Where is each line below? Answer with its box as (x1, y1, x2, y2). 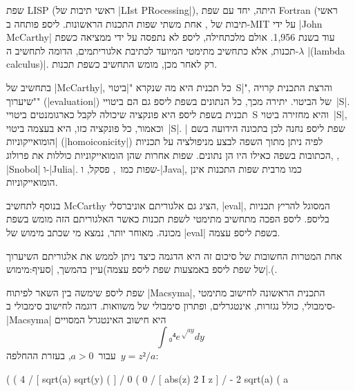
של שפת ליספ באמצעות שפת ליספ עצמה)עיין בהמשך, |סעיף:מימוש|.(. (6, 262, 278, 276)
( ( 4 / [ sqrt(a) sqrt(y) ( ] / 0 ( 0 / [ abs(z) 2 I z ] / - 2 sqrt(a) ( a (6, 372, 289, 386)
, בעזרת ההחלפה (6, 348, 71, 363)
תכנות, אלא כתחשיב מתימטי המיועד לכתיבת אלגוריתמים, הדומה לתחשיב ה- (6, 43, 299, 57)
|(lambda (307, 43, 345, 57)
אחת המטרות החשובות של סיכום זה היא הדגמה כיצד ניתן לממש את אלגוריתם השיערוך (6, 248, 343, 263)
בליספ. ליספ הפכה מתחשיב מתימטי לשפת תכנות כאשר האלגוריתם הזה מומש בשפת (6, 211, 329, 226)
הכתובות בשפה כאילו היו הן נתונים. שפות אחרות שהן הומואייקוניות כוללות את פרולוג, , (6, 147, 340, 162)
